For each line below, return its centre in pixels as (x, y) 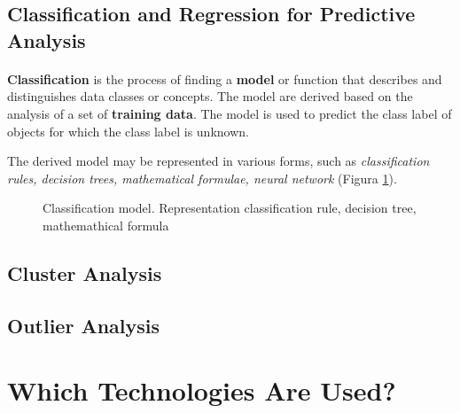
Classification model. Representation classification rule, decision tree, (230, 208)
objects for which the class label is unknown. (128, 131)
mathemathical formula (106, 225)
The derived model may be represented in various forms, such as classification (218, 161)
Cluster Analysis (85, 273)
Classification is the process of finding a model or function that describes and (225, 78)
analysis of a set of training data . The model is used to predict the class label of (230, 113)
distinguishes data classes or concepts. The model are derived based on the (210, 96)
